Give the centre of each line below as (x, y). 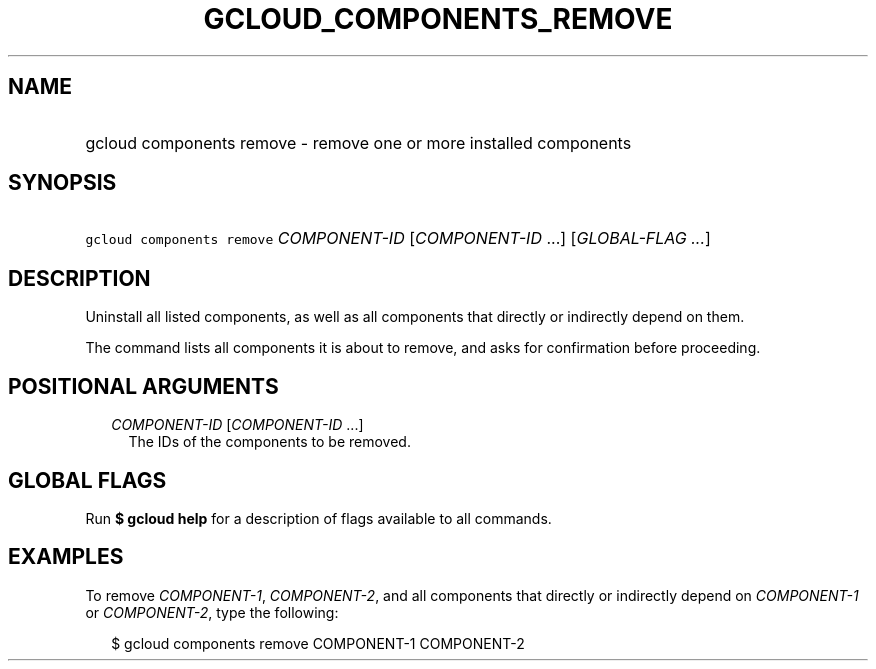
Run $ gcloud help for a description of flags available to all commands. (318, 518)
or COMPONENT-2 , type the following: (212, 612)
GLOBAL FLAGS (87, 480)
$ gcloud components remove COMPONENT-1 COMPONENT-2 (318, 643)
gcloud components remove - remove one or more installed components (358, 142)
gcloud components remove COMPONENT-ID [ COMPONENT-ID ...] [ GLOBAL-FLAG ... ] (398, 238)
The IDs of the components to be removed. (269, 442)
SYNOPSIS (62, 183)
